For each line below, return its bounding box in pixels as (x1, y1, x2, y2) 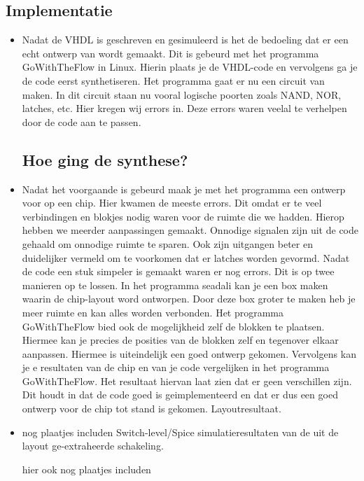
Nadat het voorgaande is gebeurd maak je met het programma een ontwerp (22, 181, 346, 196)
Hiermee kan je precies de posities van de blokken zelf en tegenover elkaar (22, 333, 339, 347)
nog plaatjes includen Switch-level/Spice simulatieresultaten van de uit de (22, 424, 339, 439)
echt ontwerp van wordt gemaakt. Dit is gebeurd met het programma (22, 46, 319, 60)
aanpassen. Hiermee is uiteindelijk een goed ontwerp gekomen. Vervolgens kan (22, 346, 356, 361)
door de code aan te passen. (22, 114, 141, 129)
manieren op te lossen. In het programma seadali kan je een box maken (22, 277, 328, 292)
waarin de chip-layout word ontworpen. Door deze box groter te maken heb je (22, 291, 356, 306)
